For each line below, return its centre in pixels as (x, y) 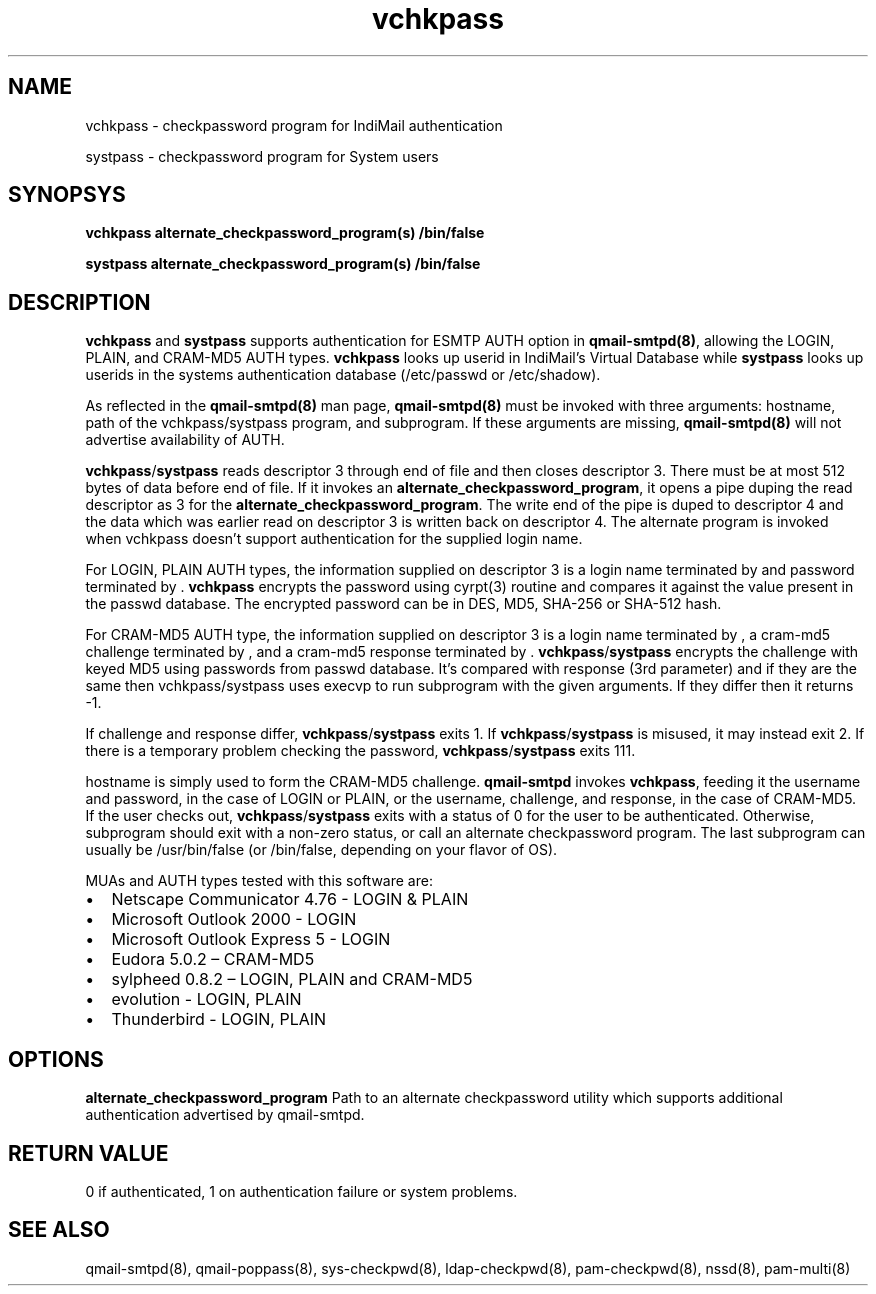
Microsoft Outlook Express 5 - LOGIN (251, 939)
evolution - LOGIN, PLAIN (206, 999)
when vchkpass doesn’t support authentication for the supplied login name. (334, 539)
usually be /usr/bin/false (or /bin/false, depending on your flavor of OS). (321, 850)
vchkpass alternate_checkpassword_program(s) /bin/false (285, 233)
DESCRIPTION (79, 302)
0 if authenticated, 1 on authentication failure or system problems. (301, 1191)
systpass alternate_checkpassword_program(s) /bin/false (283, 264)
